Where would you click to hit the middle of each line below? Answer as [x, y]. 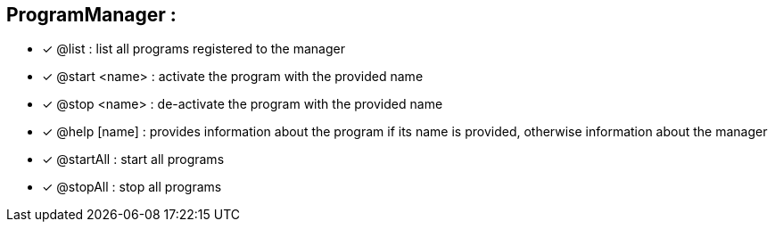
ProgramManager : [91, 15]
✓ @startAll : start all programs [133, 159]
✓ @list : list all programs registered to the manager [194, 49]
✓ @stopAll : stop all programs [132, 187]
